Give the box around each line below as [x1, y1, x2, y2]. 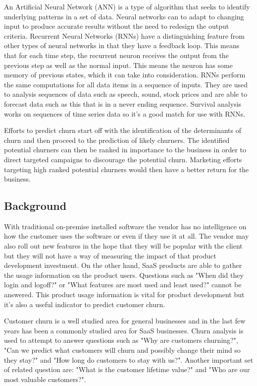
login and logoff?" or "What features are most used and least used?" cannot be [4, 279, 242, 290]
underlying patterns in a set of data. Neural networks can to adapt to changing [4, 11, 244, 21]
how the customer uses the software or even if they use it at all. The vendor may [4, 231, 249, 241]
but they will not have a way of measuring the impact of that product [4, 250, 216, 260]
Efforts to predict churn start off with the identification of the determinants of [4, 125, 241, 135]
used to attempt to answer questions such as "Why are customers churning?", [4, 335, 238, 345]
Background [4, 198, 67, 213]
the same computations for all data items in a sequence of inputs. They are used [4, 79, 248, 89]
